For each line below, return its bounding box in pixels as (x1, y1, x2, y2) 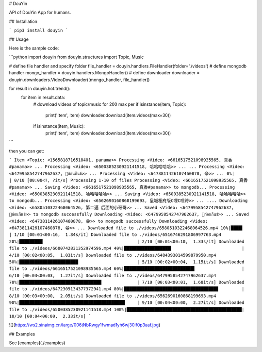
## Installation (9, 18, 37, 24)
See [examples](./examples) (9, 340, 65, 346)
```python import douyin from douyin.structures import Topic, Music (9, 54, 144, 60)
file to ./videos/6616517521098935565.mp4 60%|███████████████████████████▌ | (9, 266, 245, 271)
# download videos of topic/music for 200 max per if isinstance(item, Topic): (33, 101, 186, 107)
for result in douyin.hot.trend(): (9, 85, 70, 91)
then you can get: (9, 148, 45, 154)
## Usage (9, 36, 29, 42)
